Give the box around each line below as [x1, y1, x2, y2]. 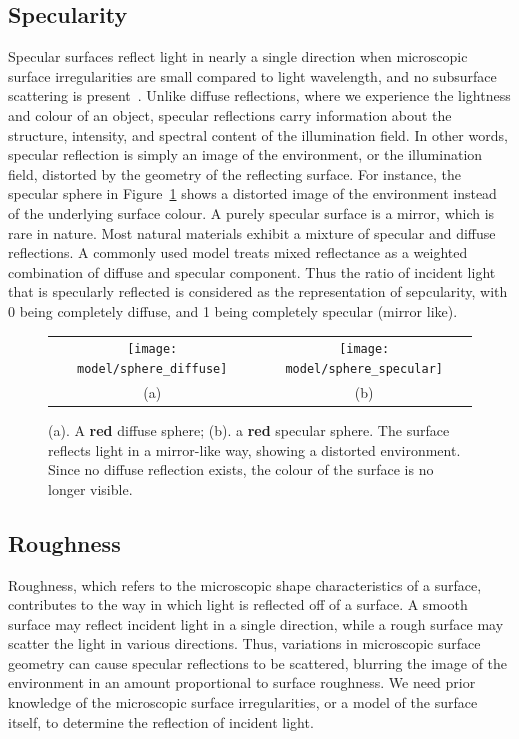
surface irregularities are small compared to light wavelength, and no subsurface [8, 65, 497, 86]
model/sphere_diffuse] [77, 361, 228, 376]
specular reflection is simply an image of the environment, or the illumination [8, 144, 483, 165]
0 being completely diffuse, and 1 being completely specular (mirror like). [8, 300, 458, 321]
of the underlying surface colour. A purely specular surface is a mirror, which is [8, 202, 495, 223]
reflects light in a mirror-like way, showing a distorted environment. [48, 439, 461, 460]
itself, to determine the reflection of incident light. [8, 711, 314, 732]
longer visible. [48, 478, 133, 499]
